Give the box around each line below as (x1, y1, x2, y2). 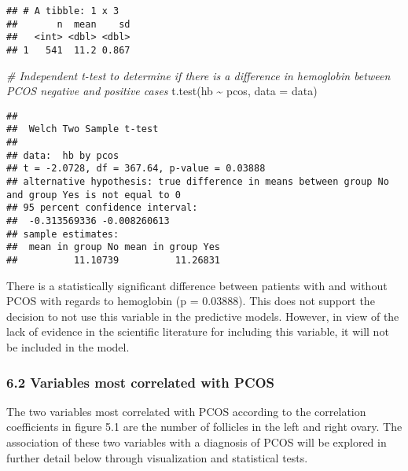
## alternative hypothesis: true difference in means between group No (6, 176, 389, 188)
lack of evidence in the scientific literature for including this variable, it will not (6, 323, 389, 340)
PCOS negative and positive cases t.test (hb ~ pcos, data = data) (6, 83, 318, 99)
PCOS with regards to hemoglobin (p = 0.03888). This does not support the (6, 293, 375, 309)
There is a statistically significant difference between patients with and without (6, 277, 388, 293)
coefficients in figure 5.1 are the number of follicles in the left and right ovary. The (6, 418, 402, 435)
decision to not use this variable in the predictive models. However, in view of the (6, 307, 399, 324)
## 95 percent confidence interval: (6, 202, 198, 214)
